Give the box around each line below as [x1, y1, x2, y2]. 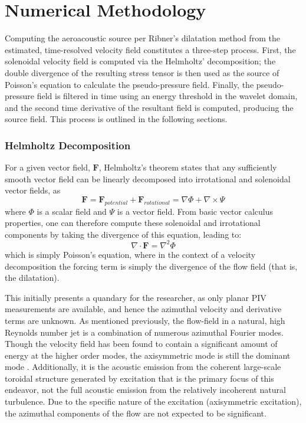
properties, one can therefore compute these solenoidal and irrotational [5, 217, 261, 229]
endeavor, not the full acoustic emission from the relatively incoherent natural [5, 383, 286, 396]
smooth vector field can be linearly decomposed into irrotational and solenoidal [5, 172, 291, 185]
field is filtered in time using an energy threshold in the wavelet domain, [37, 90, 298, 102]
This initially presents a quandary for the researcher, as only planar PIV [5, 291, 266, 303]
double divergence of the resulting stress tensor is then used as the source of [5, 66, 279, 78]
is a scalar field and [37, 205, 107, 217]
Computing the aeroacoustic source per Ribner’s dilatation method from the [5, 32, 280, 44]
